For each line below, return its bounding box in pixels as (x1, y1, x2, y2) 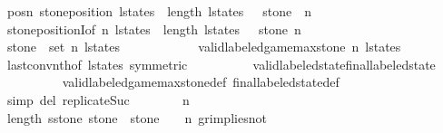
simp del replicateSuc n (6, 90, 190, 109)
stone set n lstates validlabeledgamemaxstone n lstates (6, 37, 401, 56)
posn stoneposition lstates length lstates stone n (6, 2, 312, 20)
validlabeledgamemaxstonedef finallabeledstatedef (62, 72, 340, 91)
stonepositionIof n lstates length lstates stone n (6, 19, 301, 38)
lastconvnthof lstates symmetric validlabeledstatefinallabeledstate (6, 54, 436, 73)
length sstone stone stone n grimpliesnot (6, 108, 267, 127)
